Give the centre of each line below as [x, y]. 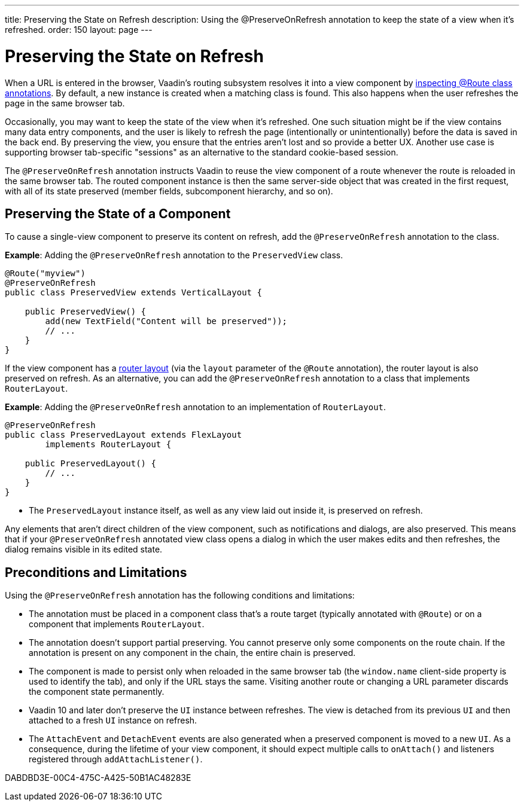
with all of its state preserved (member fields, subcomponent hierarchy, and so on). [169, 191]
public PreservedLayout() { [90, 464]
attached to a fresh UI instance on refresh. [113, 720]
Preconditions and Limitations [96, 572]
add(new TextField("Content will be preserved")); [166, 321]
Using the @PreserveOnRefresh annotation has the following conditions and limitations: [180, 596]
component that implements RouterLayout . [117, 624]
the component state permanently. [97, 692]
